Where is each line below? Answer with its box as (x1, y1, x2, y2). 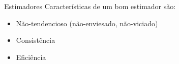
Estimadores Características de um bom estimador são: (4, 1, 176, 11)
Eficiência (16, 51, 46, 62)
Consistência (16, 35, 55, 45)
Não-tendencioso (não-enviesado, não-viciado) (16, 18, 158, 28)
